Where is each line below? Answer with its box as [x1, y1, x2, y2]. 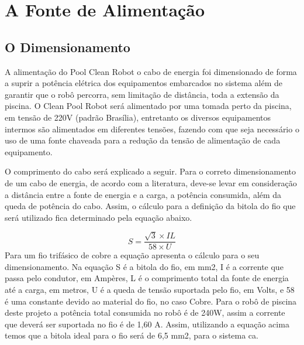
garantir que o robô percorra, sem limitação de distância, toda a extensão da [5, 88, 279, 100]
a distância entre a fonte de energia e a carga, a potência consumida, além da [5, 188, 282, 200]
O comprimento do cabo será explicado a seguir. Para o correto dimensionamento [5, 165, 296, 177]
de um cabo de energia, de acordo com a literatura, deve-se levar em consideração [5, 176, 297, 189]
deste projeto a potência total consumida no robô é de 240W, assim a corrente [5, 306, 285, 319]
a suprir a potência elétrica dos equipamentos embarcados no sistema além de [5, 77, 283, 89]
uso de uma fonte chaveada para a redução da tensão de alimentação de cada [5, 134, 281, 146]
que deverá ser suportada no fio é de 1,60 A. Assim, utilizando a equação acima [5, 317, 289, 330]
